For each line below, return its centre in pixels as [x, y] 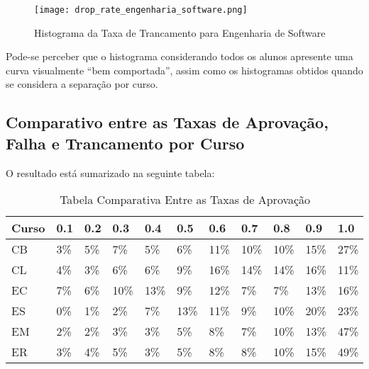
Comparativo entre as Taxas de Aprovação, [167, 122]
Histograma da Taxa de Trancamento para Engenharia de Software [180, 32]
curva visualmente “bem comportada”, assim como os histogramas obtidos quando [184, 70]
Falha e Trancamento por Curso [125, 143]
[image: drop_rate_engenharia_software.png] [141, 10]
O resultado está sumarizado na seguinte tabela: [110, 172]
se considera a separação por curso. [82, 84]
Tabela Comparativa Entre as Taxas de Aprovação [185, 200]
